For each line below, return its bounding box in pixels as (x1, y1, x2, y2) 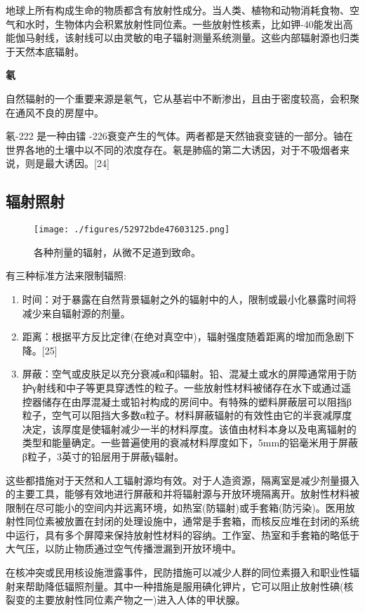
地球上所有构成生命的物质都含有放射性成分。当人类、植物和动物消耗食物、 (6, 3, 350, 17)
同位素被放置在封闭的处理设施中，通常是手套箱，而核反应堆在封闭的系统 (25, 514, 359, 528)
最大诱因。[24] (44, 156, 109, 171)
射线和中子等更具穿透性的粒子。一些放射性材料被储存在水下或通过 (36, 380, 341, 394)
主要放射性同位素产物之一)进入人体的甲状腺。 (34, 592, 246, 607)
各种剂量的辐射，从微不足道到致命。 (34, 244, 201, 259)
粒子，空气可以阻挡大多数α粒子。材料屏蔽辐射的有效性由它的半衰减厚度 (22, 408, 352, 423)
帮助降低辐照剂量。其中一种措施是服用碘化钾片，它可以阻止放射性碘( (25, 578, 344, 593)
